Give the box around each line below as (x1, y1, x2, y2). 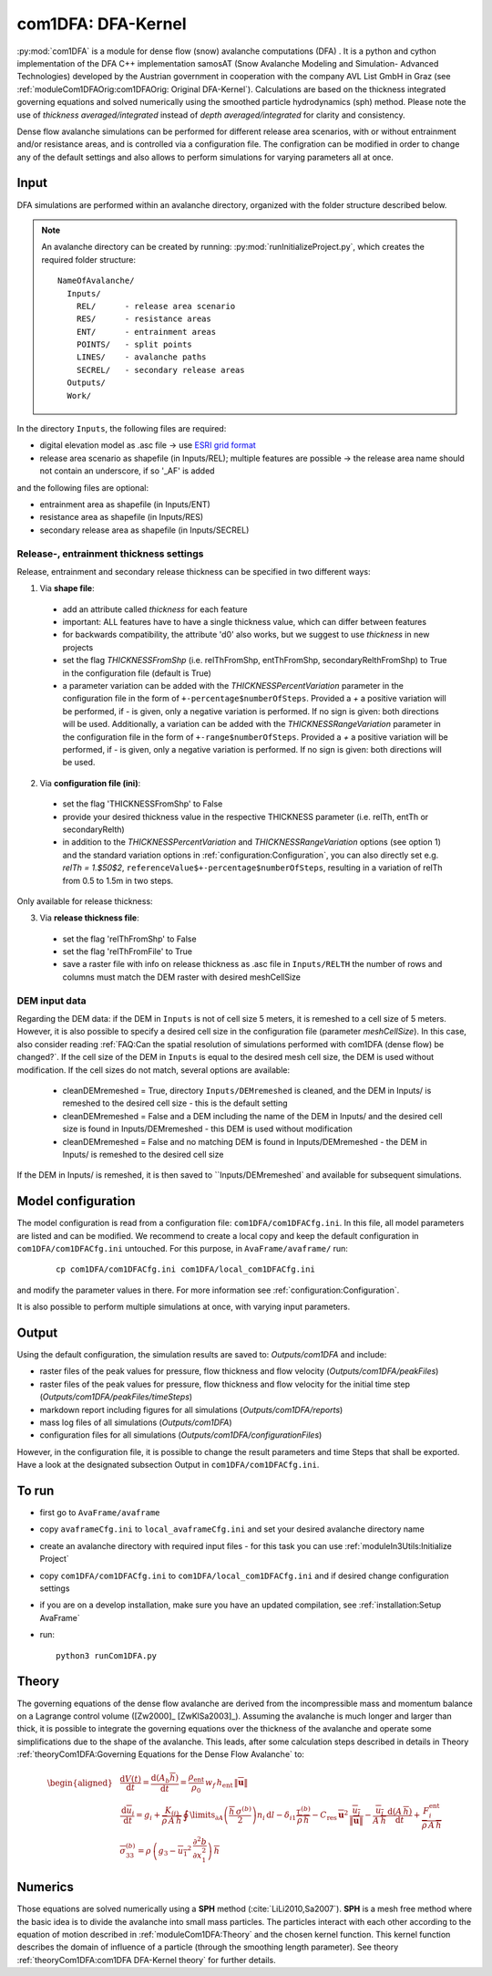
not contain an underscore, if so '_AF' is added (39, 465, 215, 476)
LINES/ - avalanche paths (76, 352, 207, 362)
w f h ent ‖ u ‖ (205, 1777, 249, 1790)
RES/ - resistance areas (76, 314, 211, 324)
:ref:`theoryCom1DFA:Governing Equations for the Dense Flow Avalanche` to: (16, 1749, 305, 1760)
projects (62, 641, 94, 652)
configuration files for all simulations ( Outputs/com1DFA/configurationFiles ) (39, 1430, 323, 1440)
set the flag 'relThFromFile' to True (62, 946, 193, 957)
